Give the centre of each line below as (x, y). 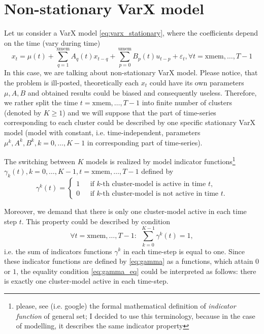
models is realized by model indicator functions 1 (161, 160)
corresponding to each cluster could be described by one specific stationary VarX (130, 122)
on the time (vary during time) (52, 42)
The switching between (40, 161)
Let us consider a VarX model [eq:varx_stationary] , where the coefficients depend (131, 33)
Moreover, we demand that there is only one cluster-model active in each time (125, 211)
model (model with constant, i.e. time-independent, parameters (102, 132)
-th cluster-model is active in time (153, 184)
